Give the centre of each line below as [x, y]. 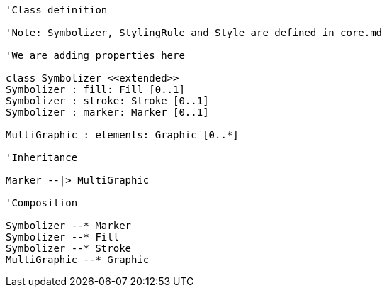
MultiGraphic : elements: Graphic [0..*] [122, 135]
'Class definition [57, 10]
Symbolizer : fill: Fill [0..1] [95, 89]
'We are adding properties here [95, 55]
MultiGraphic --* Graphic [78, 260]
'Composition [42, 203]
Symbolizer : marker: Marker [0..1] [107, 112]
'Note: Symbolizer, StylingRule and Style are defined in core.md [194, 33]
